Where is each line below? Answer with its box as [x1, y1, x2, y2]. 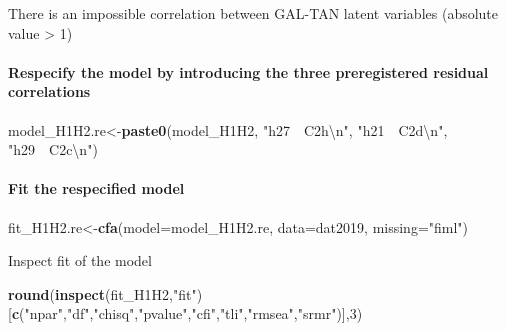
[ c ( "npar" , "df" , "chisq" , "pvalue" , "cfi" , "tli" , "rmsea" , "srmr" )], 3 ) [8, 303, 363, 324]
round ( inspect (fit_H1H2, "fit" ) [8, 283, 203, 304]
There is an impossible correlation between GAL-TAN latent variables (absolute [8, 3, 499, 23]
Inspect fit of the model [8, 250, 152, 271]
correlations [8, 81, 91, 102]
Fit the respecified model [8, 178, 185, 199]
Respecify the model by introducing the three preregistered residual [8, 61, 489, 82]
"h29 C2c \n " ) [8, 139, 98, 160]
